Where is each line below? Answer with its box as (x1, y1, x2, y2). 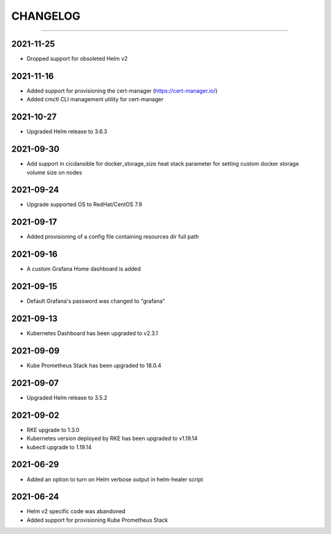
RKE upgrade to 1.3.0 (26, 426, 80, 433)
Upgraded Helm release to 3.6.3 (26, 128, 107, 135)
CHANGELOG (11, 9, 81, 23)
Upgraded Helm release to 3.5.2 (26, 393, 107, 401)
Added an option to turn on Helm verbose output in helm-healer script (26, 476, 204, 483)
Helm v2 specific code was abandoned (26, 508, 126, 515)
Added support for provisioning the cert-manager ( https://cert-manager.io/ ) (26, 87, 218, 95)
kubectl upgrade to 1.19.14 (26, 443, 92, 451)
